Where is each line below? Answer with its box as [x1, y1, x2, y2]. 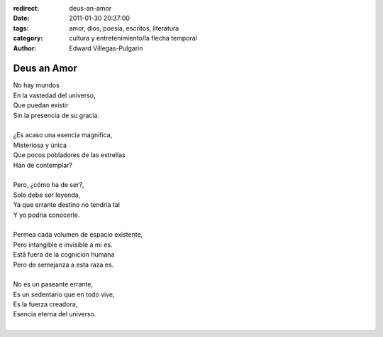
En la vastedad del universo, [13, 91, 96, 100]
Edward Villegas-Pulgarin [69, 43, 143, 53]
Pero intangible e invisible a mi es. [13, 240, 113, 249]
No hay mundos [13, 81, 60, 90]
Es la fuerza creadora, [13, 300, 78, 309]
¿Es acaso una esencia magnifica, [13, 131, 113, 139]
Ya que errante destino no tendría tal [13, 200, 121, 209]
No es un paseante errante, [13, 280, 94, 289]
